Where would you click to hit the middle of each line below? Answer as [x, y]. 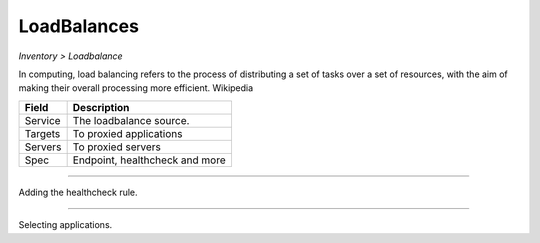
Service [42, 120]
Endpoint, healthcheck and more [149, 160]
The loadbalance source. [131, 120]
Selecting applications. [65, 225]
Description [101, 107]
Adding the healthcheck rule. [78, 192]
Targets [42, 133]
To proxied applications [127, 133]
